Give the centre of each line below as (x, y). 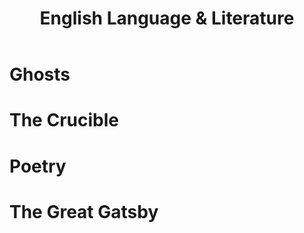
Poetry (38, 166)
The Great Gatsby (84, 211)
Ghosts (40, 74)
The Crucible (64, 120)
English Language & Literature (167, 18)
